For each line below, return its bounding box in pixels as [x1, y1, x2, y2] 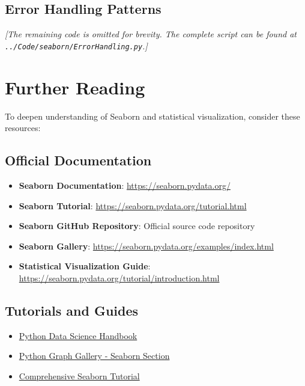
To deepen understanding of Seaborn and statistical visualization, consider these [5, 109, 300, 122]
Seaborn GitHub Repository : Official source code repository [19, 219, 255, 232]
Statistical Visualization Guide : [19, 260, 151, 272]
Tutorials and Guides [5, 301, 139, 319]
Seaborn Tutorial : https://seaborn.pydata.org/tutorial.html [19, 199, 247, 212]
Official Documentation [5, 151, 152, 170]
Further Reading [5, 75, 145, 99]
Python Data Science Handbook [19, 329, 137, 342]
